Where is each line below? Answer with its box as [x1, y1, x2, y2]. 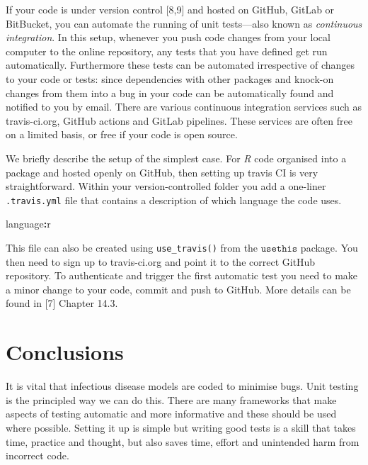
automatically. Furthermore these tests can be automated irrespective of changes [6, 57, 355, 72]
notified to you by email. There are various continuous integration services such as [6, 99, 362, 114]
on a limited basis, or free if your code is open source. [6, 127, 238, 142]
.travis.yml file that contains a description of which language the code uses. [6, 192, 342, 207]
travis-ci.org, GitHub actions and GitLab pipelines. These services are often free [6, 113, 352, 128]
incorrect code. [6, 448, 69, 463]
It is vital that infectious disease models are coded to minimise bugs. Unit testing [6, 379, 359, 393]
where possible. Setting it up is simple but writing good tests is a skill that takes [6, 420, 356, 435]
